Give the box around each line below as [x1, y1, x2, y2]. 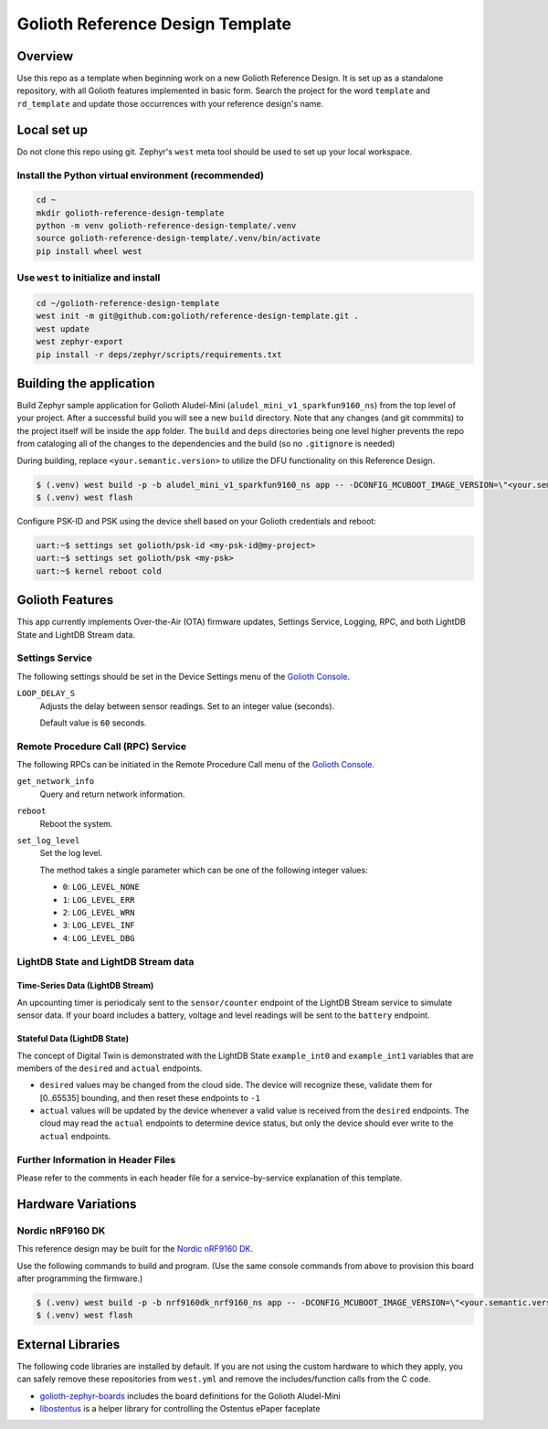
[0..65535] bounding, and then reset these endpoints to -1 [39, 1092, 260, 1103]
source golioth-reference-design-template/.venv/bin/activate [36, 233, 321, 244]
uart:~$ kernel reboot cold [36, 566, 162, 576]
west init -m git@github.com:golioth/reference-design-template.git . [36, 311, 360, 322]
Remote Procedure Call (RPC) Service [16, 740, 187, 753]
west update [36, 323, 90, 333]
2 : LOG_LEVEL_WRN [62, 907, 135, 917]
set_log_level [16, 836, 80, 846]
